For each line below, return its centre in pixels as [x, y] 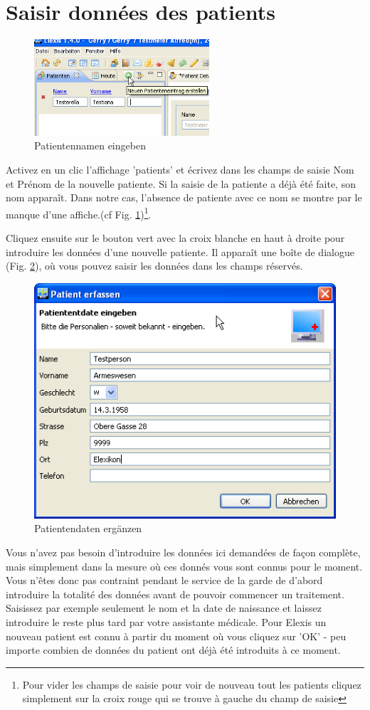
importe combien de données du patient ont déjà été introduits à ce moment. [173, 650]
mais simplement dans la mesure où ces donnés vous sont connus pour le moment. [184, 566]
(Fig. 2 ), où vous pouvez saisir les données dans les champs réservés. [154, 266]
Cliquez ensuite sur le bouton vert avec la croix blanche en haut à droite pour [175, 238]
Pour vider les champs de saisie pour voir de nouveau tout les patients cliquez [192, 684]
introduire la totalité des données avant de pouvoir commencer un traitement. [175, 594]
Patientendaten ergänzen [88, 528]
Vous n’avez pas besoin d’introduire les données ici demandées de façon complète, [183, 552]
